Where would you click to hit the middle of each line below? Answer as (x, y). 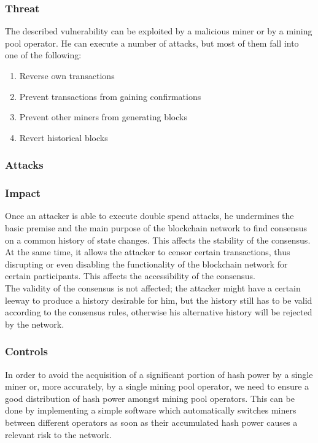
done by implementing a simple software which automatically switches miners (151, 410)
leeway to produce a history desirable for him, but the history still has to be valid (159, 300)
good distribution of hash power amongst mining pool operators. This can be (150, 398)
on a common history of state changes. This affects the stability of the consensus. (158, 240)
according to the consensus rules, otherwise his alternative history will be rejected (159, 312)
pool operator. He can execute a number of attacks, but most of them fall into (152, 43)
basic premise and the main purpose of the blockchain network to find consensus (156, 228)
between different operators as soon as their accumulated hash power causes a (151, 422)
